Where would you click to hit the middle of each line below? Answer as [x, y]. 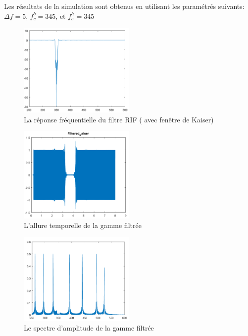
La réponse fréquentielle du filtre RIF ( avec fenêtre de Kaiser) [119, 119]
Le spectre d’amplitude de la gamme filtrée [89, 327]
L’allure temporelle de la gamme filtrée [83, 225]
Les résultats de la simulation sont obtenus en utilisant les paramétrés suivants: [124, 6]
